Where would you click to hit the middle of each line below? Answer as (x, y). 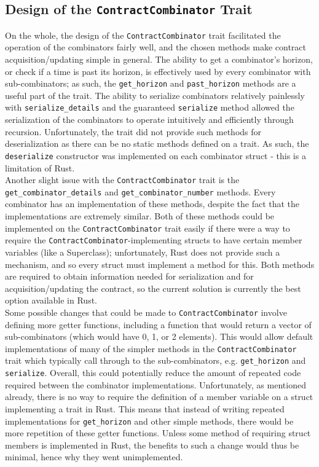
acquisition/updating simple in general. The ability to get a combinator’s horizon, (159, 59)
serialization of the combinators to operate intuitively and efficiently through (149, 120)
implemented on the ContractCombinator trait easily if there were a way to (148, 228)
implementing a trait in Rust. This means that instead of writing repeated (145, 408)
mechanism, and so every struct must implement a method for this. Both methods (160, 264)
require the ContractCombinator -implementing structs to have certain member (154, 240)
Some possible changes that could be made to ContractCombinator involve (146, 312)
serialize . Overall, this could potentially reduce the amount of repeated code (153, 373)
